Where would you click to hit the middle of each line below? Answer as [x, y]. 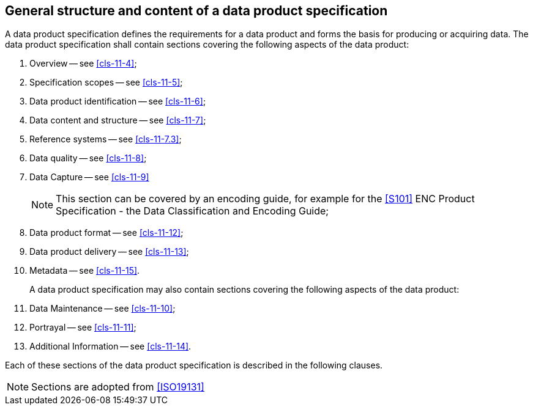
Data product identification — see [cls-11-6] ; [118, 101]
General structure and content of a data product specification [196, 11]
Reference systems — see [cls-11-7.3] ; [106, 139]
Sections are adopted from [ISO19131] [118, 387]
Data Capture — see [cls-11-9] [89, 177]
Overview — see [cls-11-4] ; [83, 64]
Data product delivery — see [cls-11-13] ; [109, 252]
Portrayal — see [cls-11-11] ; [83, 328]
